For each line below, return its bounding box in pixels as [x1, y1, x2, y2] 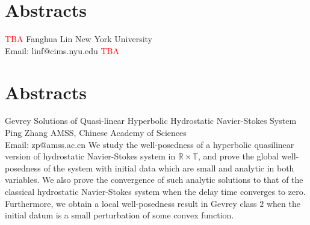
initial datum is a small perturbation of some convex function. [5, 209, 234, 221]
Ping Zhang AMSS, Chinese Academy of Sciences [5, 126, 187, 139]
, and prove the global [197, 150, 279, 162]
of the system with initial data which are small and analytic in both [43, 161, 294, 174]
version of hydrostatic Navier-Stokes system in [5, 150, 176, 162]
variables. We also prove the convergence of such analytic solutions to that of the [5, 173, 303, 186]
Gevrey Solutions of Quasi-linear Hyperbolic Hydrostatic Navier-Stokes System [5, 114, 297, 127]
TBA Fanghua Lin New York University [5, 32, 153, 45]
